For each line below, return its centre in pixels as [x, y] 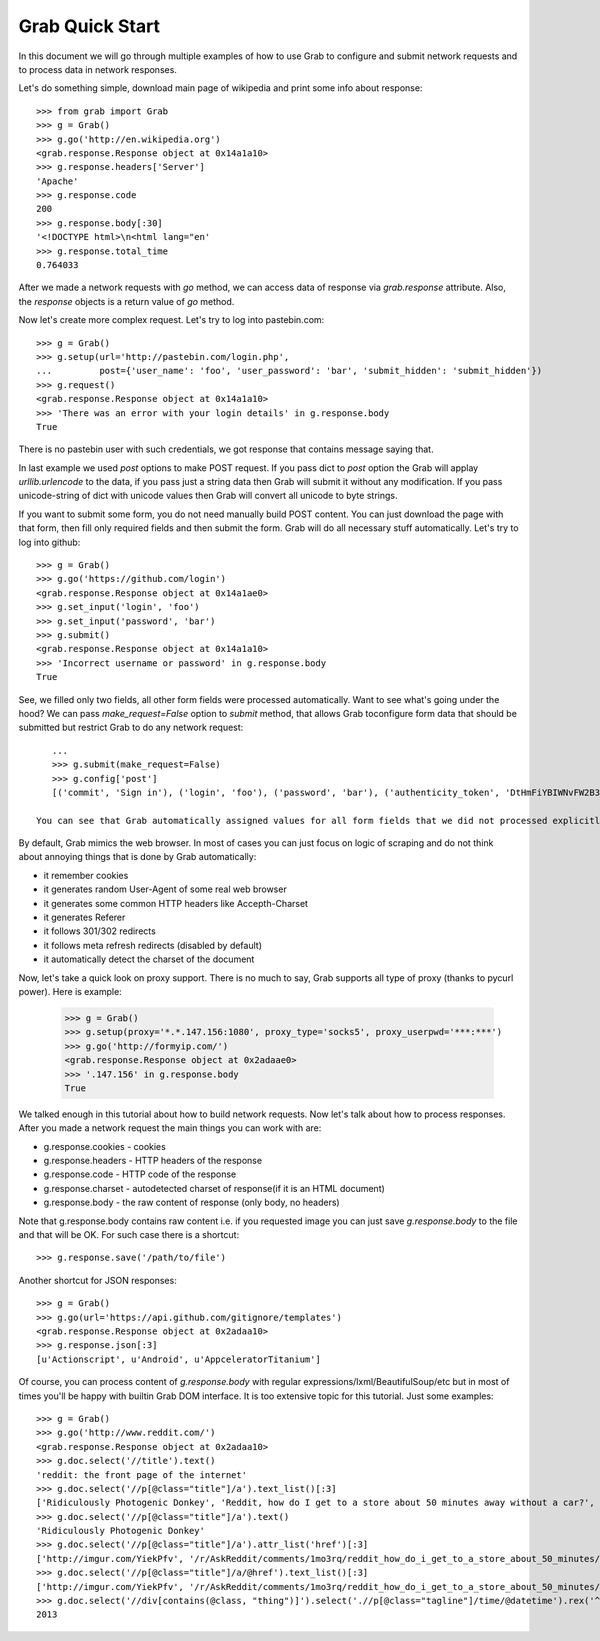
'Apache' [57, 181]
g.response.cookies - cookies [105, 1146]
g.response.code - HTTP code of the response [140, 1174]
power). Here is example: [70, 991]
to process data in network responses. [97, 69]
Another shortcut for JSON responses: [97, 1280]
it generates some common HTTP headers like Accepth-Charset [176, 903]
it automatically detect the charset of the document [149, 959]
